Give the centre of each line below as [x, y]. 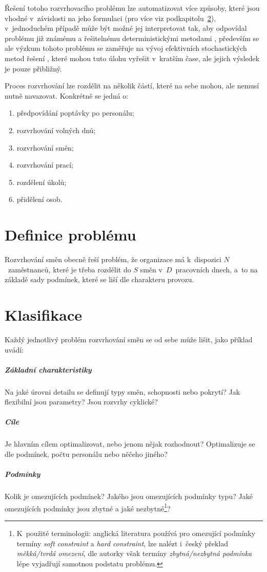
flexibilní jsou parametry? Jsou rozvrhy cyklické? [81, 402]
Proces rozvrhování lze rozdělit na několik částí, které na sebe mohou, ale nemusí [132, 86]
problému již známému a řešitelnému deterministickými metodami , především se [132, 38]
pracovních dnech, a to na [217, 269]
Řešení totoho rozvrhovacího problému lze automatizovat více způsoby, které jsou [132, 8]
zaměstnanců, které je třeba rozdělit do [69, 269]
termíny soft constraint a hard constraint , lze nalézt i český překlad [122, 543]
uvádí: [14, 349]
